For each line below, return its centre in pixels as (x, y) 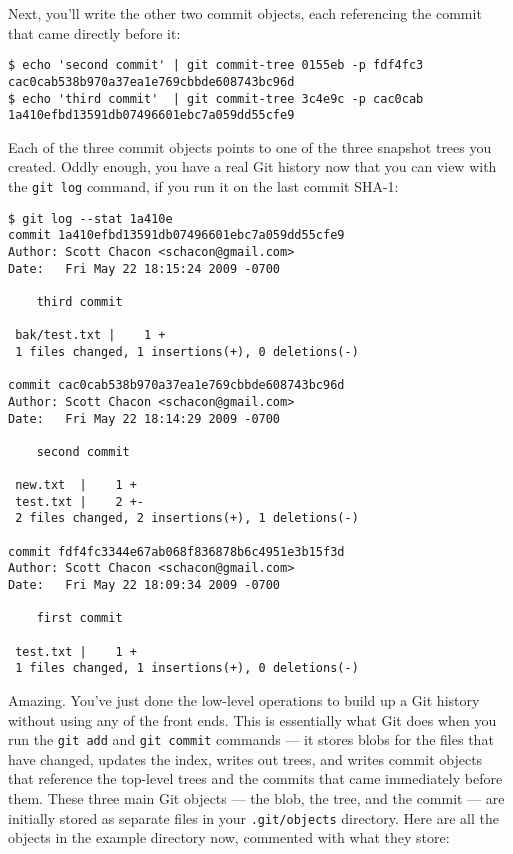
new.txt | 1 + (76, 485)
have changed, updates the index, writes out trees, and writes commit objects (245, 758)
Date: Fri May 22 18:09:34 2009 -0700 (144, 585)
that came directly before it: (94, 32)
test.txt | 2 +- (80, 501)
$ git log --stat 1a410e (90, 218)
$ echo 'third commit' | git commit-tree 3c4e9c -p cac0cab (216, 98)
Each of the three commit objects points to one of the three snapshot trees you (250, 146)
